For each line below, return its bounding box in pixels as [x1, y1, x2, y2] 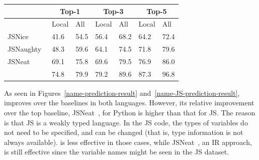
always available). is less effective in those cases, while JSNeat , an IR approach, [4, 136, 252, 147]
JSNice [8, 31, 29, 42]
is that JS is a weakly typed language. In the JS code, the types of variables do [4, 117, 248, 127]
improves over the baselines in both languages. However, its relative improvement [4, 97, 254, 108]
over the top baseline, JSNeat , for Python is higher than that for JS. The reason [4, 107, 255, 117]
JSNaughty [8, 44, 42, 54]
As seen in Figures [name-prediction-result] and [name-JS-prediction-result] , [4, 87, 240, 98]
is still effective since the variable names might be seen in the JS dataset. [4, 146, 229, 157]
